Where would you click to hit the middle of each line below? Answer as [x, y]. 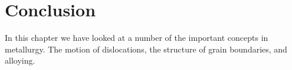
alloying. [20, 60]
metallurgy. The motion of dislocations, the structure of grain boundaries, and [146, 49]
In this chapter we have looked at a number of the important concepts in [137, 38]
